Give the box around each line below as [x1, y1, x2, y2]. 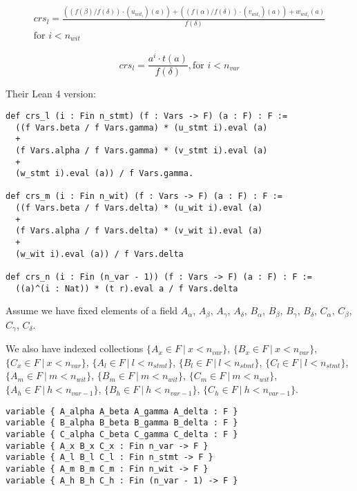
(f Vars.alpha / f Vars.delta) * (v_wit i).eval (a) [15, 226, 263, 236]
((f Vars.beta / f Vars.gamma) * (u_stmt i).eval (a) [15, 122, 268, 133]
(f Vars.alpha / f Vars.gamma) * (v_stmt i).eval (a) [15, 145, 268, 155]
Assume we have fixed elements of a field [6, 303, 178, 318]
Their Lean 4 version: [6, 86, 97, 101]
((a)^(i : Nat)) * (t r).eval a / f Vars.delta [15, 283, 238, 293]
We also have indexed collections [6, 341, 144, 356]
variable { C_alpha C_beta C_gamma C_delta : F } [6, 429, 238, 439]
